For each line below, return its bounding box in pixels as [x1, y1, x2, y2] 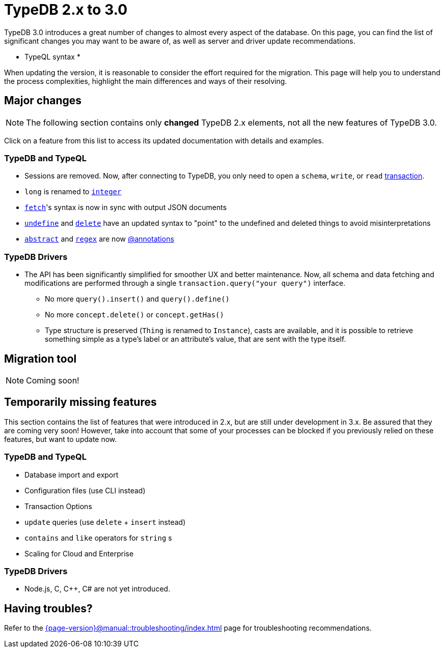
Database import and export [24, 470, 119, 479]
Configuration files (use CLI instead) [24, 486, 146, 495]
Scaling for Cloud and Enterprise [24, 549, 134, 558]
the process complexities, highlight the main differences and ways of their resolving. [4, 76, 287, 85]
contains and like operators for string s [24, 533, 172, 542]
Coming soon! [26, 375, 79, 386]
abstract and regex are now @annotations [24, 234, 174, 244]
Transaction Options [24, 501, 92, 511]
